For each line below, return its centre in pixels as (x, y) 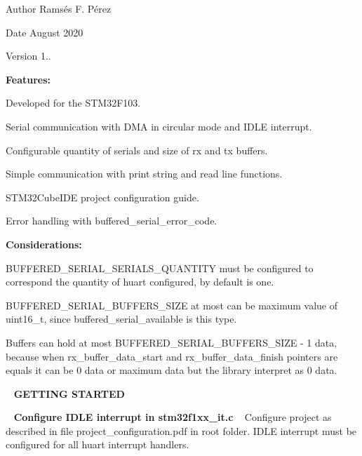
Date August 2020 (45, 32)
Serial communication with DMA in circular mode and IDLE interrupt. (159, 126)
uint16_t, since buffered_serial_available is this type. (121, 319)
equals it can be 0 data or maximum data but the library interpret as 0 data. (172, 370)
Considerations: (44, 244)
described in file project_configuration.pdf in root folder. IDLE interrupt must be (181, 430)
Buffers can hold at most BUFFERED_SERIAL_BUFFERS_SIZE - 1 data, (172, 342)
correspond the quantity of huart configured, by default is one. (140, 282)
